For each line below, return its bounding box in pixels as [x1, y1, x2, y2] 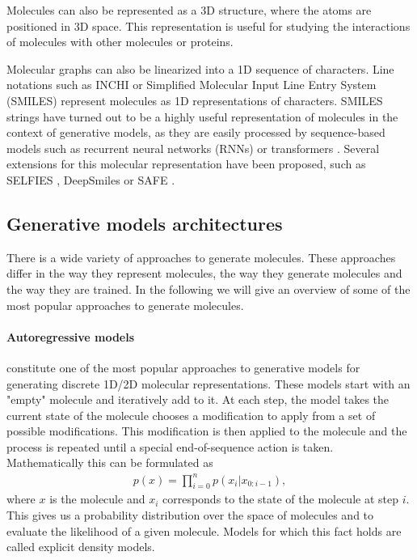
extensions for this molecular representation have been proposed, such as [6, 155, 366, 172]
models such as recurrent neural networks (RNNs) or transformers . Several [6, 139, 380, 156]
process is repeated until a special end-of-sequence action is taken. [6, 438, 334, 455]
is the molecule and [49, 490, 145, 507]
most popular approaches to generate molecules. [6, 296, 244, 313]
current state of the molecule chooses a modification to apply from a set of [6, 406, 376, 423]
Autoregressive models [6, 328, 135, 345]
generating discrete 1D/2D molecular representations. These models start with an [6, 375, 411, 392]
